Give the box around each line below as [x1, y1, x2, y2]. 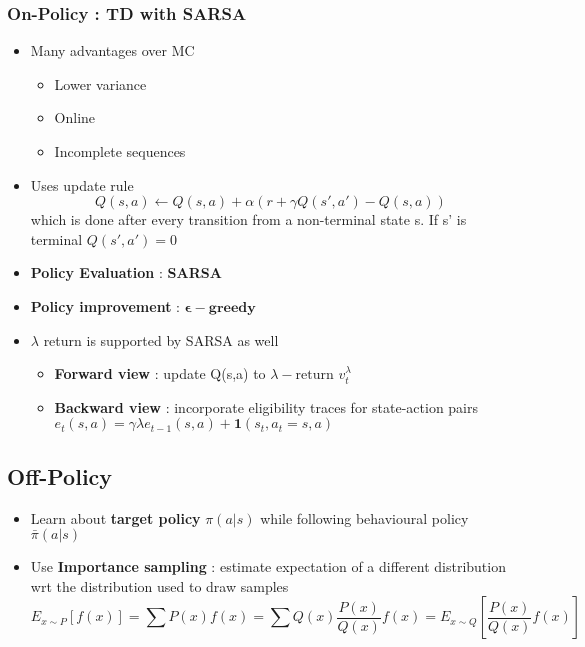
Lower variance [54, 73, 147, 94]
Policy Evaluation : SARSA [30, 262, 222, 283]
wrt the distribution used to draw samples [30, 575, 289, 596]
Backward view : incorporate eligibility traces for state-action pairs [54, 396, 479, 417]
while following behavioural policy [260, 507, 469, 528]
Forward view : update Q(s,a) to [54, 363, 266, 384]
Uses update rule [30, 174, 134, 195]
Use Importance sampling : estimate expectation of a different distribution [30, 556, 506, 577]
